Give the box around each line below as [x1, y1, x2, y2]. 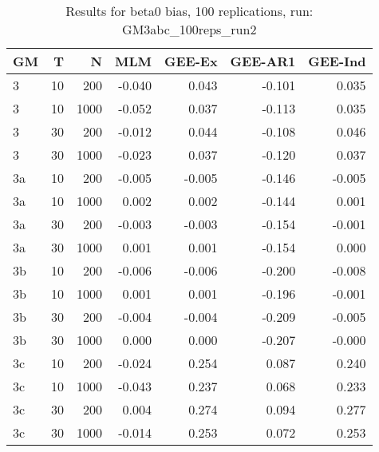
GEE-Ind [308, 52, 366, 70]
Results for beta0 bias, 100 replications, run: [65, 2, 314, 20]
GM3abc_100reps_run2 [122, 20, 257, 38]
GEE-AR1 [230, 52, 296, 70]
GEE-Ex [164, 52, 218, 70]
